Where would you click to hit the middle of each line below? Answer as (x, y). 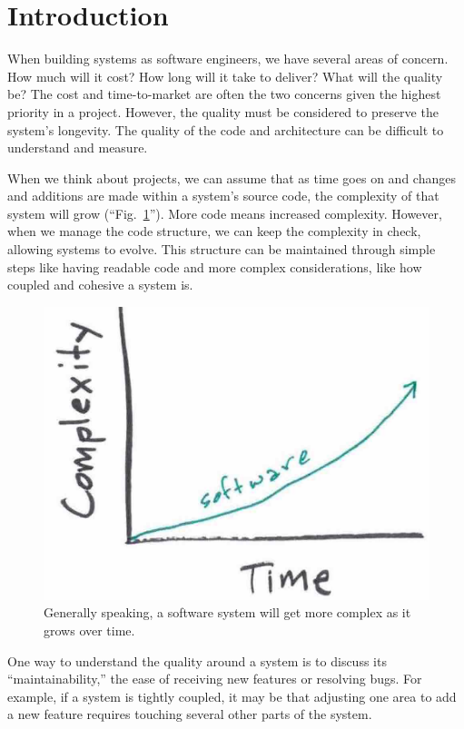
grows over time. (89, 630)
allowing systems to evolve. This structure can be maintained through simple (222, 249)
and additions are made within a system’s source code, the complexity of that (223, 196)
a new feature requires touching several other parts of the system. (190, 714)
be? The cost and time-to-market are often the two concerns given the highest (224, 94)
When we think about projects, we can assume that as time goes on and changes (232, 177)
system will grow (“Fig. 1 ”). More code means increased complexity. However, (225, 213)
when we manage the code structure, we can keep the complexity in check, (214, 231)
